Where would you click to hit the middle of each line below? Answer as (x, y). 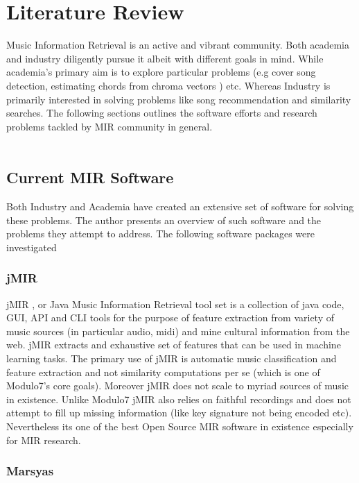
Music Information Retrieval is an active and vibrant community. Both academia (178, 45)
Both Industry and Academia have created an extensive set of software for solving (180, 206)
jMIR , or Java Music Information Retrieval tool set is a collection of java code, (175, 304)
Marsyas (30, 471)
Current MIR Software (90, 177)
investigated (32, 247)
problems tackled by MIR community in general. (110, 126)
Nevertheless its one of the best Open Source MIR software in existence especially (180, 426)
